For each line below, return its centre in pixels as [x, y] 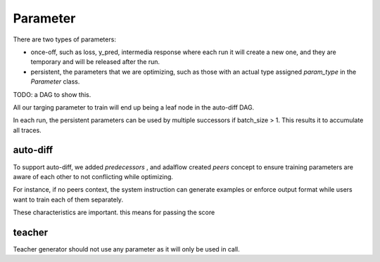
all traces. [27, 130]
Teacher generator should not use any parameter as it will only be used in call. [126, 249]
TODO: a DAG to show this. [52, 94]
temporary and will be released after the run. [95, 62]
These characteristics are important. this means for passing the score [114, 212]
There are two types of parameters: [64, 39]
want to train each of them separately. [68, 199]
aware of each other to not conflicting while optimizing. [93, 176]
